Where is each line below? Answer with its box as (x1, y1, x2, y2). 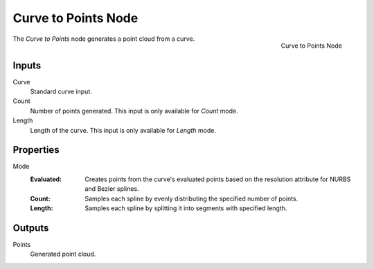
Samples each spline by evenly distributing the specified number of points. (84, 194, 299, 203)
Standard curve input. (30, 87, 93, 96)
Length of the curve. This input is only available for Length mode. (30, 126, 216, 134)
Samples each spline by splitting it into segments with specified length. (84, 204, 287, 212)
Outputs (12, 222, 49, 234)
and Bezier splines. (84, 185, 139, 193)
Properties (12, 144, 60, 156)
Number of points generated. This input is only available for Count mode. (30, 106, 238, 115)
